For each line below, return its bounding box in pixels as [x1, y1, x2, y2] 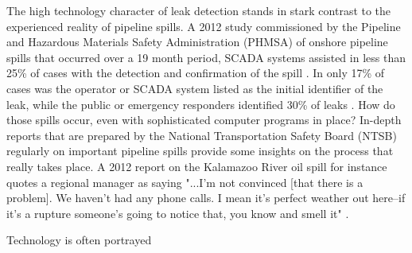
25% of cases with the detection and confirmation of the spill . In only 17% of [6, 64, 385, 81]
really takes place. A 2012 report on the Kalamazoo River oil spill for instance [6, 158, 387, 174]
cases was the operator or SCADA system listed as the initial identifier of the [6, 80, 383, 96]
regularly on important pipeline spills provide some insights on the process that [6, 142, 394, 159]
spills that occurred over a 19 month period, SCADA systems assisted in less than [6, 49, 406, 65]
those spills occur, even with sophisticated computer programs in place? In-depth [6, 111, 402, 128]
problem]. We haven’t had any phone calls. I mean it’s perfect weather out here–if [6, 189, 406, 206]
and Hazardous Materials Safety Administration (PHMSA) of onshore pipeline [6, 33, 388, 50]
